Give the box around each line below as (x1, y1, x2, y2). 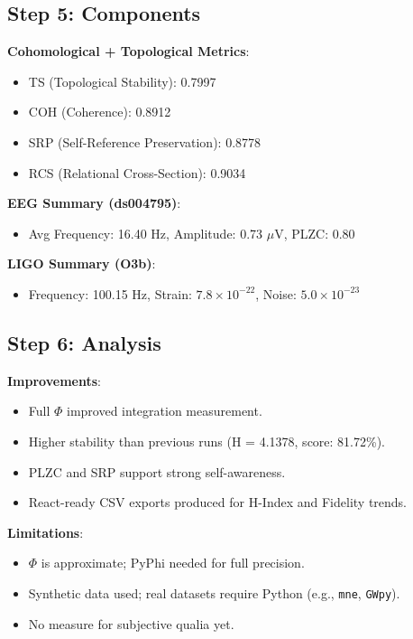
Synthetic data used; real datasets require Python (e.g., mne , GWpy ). (28, 583, 400, 602)
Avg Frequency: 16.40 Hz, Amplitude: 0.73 (28, 223, 263, 242)
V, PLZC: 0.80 (274, 223, 355, 242)
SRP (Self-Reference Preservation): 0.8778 (28, 132, 262, 151)
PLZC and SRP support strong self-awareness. (28, 462, 286, 481)
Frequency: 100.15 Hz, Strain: (28, 284, 192, 303)
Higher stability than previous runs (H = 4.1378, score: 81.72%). (28, 431, 386, 450)
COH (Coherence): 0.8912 (28, 102, 171, 121)
